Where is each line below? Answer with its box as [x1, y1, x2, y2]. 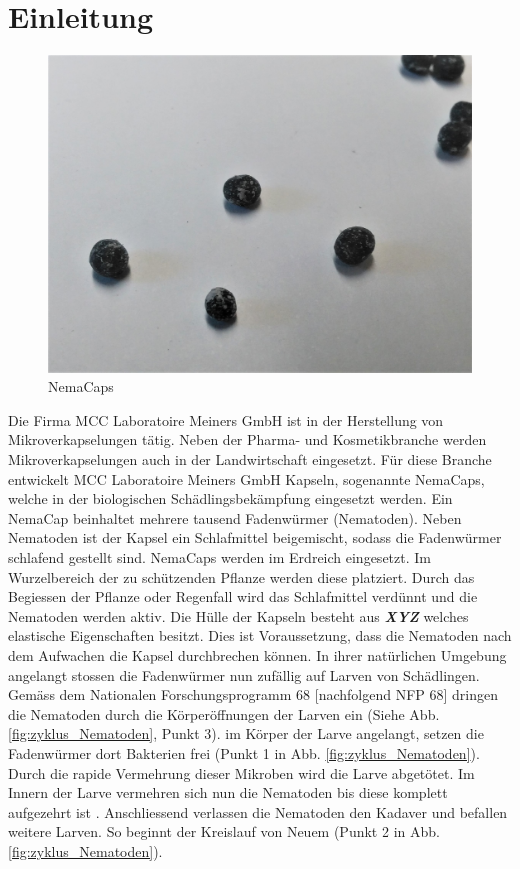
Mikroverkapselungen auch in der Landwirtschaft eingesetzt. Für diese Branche [8, 449, 492, 470]
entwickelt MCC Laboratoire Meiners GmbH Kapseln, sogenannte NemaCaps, [8, 468, 485, 489]
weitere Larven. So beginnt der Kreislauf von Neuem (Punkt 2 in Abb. [8, 821, 440, 842]
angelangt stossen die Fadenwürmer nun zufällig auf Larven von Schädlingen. [8, 664, 480, 685]
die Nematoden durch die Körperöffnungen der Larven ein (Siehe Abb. [8, 703, 440, 724]
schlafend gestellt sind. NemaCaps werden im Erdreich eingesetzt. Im [8, 547, 431, 568]
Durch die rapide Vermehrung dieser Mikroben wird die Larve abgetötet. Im [8, 762, 475, 783]
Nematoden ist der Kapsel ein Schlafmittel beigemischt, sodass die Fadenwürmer [8, 527, 502, 548]
